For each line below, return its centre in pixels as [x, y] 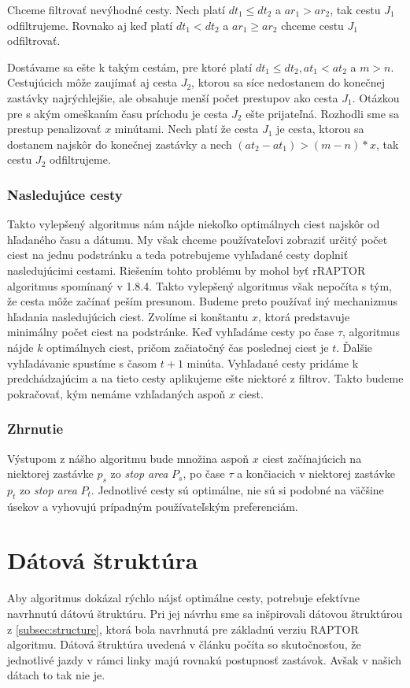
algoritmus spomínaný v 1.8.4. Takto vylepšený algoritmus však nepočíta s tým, [199, 285]
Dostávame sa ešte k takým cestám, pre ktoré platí [130, 67]
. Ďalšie [355, 347]
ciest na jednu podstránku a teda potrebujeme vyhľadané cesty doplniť [178, 255]
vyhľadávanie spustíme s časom [82, 362]
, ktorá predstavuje [304, 316]
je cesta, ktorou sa [320, 129]
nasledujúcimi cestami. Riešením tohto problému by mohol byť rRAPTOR [187, 270]
